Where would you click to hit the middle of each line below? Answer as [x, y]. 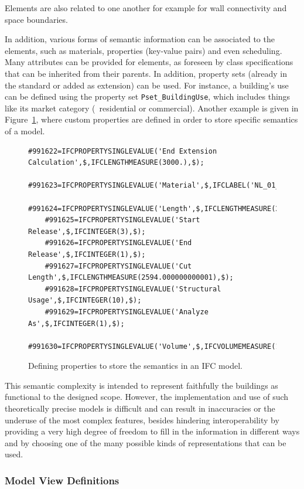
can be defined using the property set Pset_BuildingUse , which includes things [148, 96]
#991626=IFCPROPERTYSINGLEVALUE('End [118, 243]
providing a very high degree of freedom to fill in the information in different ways [152, 431]
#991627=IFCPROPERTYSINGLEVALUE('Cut [118, 266]
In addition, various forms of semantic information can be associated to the [140, 39]
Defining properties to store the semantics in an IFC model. [135, 366]
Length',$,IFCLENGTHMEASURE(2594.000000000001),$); [131, 278]
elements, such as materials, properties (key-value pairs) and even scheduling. [144, 50]
